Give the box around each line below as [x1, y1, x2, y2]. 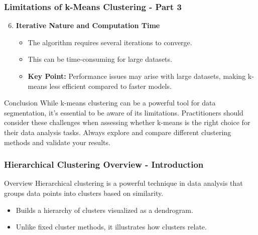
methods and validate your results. [4, 137, 110, 147]
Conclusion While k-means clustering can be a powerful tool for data [4, 97, 216, 108]
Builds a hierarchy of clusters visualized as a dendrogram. [16, 204, 193, 215]
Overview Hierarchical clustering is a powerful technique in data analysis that [4, 178, 243, 188]
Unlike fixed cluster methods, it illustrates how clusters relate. [16, 221, 207, 232]
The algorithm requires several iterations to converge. [28, 37, 192, 47]
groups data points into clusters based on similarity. [4, 187, 164, 198]
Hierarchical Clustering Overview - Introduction [4, 158, 204, 171]
